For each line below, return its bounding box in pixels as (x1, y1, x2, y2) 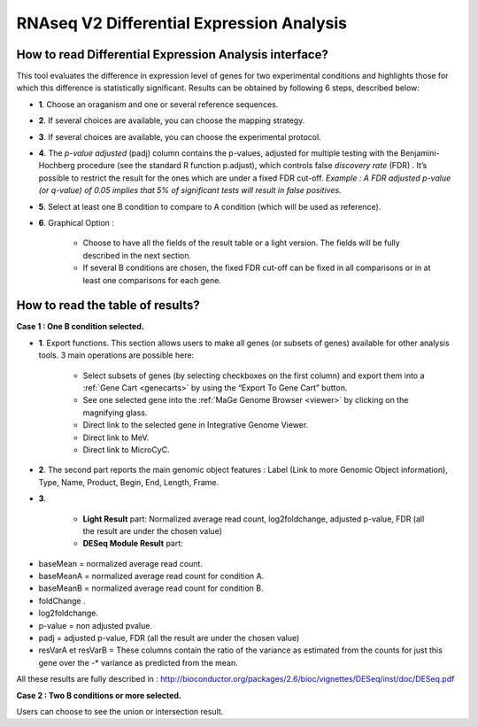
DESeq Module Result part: (82, 538, 183, 549)
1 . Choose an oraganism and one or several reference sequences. (38, 98, 279, 110)
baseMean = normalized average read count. (38, 558, 204, 568)
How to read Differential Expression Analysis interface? (16, 47, 329, 62)
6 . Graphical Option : (38, 217, 115, 228)
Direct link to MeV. (82, 432, 150, 443)
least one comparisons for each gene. (82, 275, 221, 285)
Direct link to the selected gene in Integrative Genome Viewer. (82, 420, 309, 430)
